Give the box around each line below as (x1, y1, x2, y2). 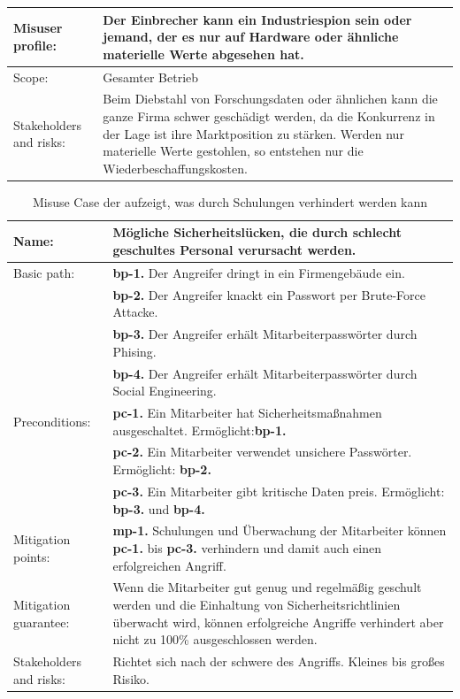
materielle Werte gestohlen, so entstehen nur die (103, 142, 364, 160)
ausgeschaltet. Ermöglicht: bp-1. (112, 420, 287, 439)
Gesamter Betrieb (103, 67, 199, 86)
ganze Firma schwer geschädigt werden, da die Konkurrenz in (103, 106, 435, 125)
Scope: (13, 67, 49, 86)
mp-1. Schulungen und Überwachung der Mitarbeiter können (112, 521, 447, 540)
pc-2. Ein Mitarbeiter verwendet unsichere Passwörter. (112, 442, 412, 461)
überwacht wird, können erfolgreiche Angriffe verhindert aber (112, 612, 444, 631)
